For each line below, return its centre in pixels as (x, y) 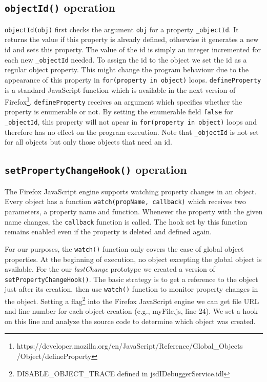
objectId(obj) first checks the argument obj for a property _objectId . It (122, 29)
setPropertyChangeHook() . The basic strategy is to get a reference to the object (131, 279)
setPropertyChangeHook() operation (96, 169)
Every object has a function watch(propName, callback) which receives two (125, 201)
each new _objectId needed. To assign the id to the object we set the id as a (126, 59)
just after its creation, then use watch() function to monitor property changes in (131, 289)
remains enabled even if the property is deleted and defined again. (108, 232)
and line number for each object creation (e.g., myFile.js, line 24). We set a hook (131, 311)
